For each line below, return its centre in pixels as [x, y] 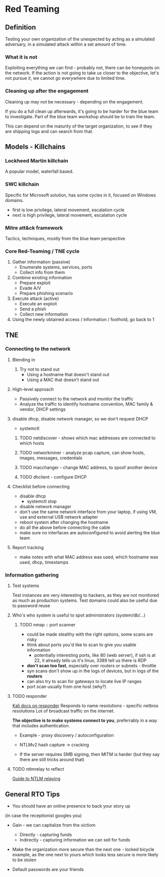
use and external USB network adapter [59, 517]
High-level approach [33, 389]
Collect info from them [42, 272]
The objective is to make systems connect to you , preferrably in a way [84, 720]
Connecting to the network [38, 349]
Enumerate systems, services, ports [56, 267]
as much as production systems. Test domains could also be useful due [85, 601]
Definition [20, 27]
